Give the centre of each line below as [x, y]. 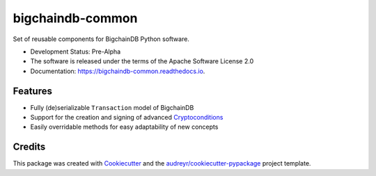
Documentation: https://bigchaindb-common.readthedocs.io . [118, 71]
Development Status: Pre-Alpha [76, 51]
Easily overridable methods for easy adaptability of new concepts [124, 127]
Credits [29, 147]
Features [32, 91]
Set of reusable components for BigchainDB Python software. [101, 39]
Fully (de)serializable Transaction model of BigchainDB [112, 107]
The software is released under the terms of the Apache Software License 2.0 [142, 61]
